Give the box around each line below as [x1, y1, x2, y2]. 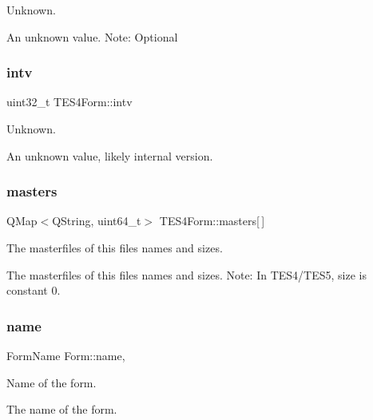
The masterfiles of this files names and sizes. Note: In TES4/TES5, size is [6, 266, 367, 283]
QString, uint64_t [52, 212, 141, 229]
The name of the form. [6, 401, 117, 418]
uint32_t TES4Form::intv [6, 93, 133, 110]
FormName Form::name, [6, 347, 125, 363]
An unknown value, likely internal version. [6, 147, 213, 164]
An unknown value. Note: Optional [6, 28, 178, 45]
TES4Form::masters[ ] [159, 212, 265, 229]
